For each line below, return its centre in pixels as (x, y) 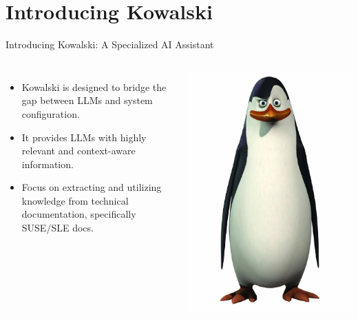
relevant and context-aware (78, 151)
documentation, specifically (79, 214)
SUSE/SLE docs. (57, 228)
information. (48, 164)
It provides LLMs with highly (84, 137)
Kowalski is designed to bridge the (94, 86)
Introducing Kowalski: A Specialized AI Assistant (110, 44)
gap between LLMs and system (87, 100)
